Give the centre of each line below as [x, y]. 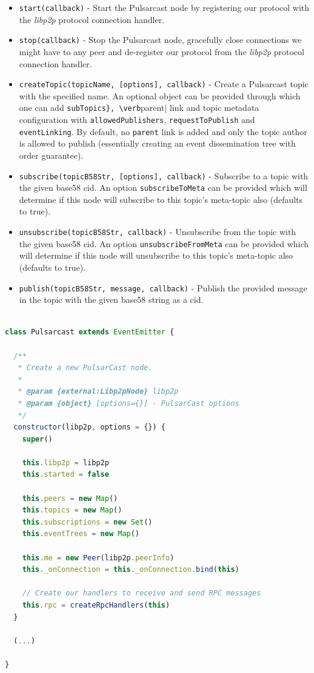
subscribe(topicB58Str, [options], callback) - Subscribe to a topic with [164, 175]
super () [37, 439]
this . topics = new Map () [72, 510]
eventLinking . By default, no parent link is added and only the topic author [163, 131]
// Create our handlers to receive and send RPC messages [142, 593]
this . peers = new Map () [70, 498]
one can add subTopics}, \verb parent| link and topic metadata [139, 108]
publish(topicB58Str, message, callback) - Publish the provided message [163, 287]
